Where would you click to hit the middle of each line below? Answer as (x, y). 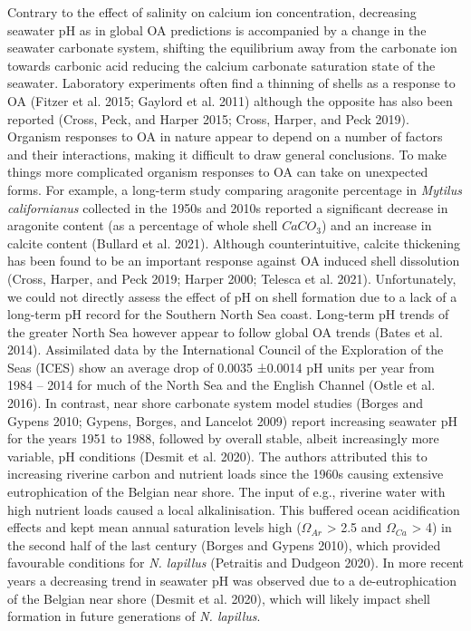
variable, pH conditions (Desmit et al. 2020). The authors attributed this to (217, 456)
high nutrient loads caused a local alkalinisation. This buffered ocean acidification (234, 509)
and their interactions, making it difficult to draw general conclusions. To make (227, 154)
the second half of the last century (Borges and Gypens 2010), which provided (224, 544)
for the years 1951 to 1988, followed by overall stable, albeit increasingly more (223, 438)
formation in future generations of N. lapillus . (134, 616)
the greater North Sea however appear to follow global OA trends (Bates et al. (225, 331)
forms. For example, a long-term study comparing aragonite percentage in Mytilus (235, 189)
